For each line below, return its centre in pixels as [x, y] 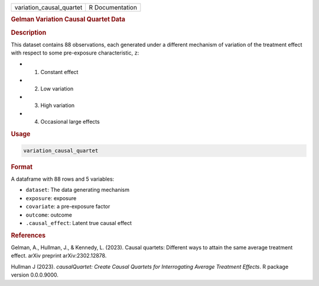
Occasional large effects [70, 122]
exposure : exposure [51, 198]
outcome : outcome [49, 215]
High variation [58, 105]
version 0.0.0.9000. [35, 275]
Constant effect [59, 72]
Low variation [57, 88]
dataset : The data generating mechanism [78, 190]
